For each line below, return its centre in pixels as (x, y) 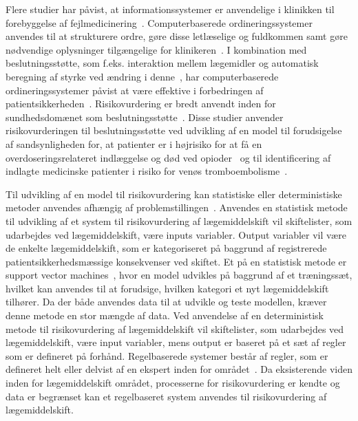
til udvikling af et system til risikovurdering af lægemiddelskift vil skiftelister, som (179, 220)
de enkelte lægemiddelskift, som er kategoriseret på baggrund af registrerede (166, 248)
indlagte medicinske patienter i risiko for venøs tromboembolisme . (147, 171)
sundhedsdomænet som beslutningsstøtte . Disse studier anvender (145, 117)
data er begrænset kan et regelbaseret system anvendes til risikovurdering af (166, 396)
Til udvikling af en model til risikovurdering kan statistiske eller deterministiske (174, 194)
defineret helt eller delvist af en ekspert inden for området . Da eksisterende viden (179, 369)
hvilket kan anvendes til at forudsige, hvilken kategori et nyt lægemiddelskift (167, 288)
